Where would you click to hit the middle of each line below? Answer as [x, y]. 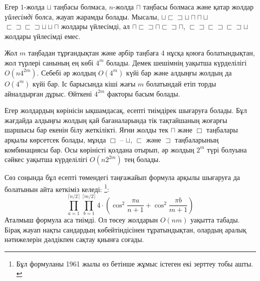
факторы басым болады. [143, 93]
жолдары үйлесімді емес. [42, 36]
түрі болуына [227, 149]
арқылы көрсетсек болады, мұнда [55, 139]
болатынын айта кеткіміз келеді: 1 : [57, 188]
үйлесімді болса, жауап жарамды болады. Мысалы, [82, 16]
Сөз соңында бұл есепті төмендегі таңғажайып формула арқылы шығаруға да [122, 177]
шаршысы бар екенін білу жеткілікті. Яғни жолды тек [87, 130]
